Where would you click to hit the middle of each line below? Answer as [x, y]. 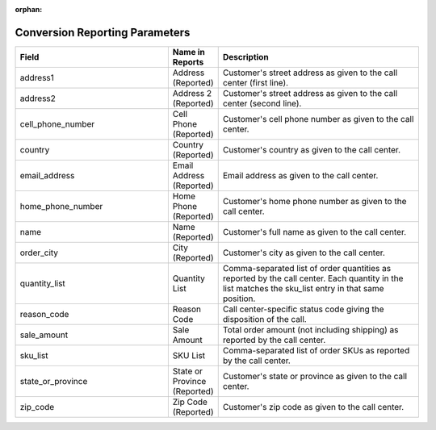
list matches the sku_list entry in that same [303, 288]
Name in [189, 52]
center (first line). [256, 82]
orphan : [29, 9]
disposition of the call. [264, 319]
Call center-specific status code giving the [303, 309]
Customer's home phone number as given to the [314, 201]
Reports [188, 62]
